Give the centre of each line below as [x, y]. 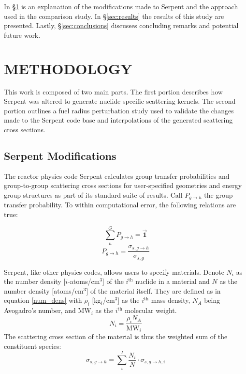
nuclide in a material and [173, 281]
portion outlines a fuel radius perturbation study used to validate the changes [119, 110]
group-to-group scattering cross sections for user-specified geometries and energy [123, 185]
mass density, [171, 300]
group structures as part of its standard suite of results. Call [93, 195]
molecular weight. [151, 310]
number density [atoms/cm [44, 290]
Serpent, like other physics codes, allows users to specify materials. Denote [114, 272]
